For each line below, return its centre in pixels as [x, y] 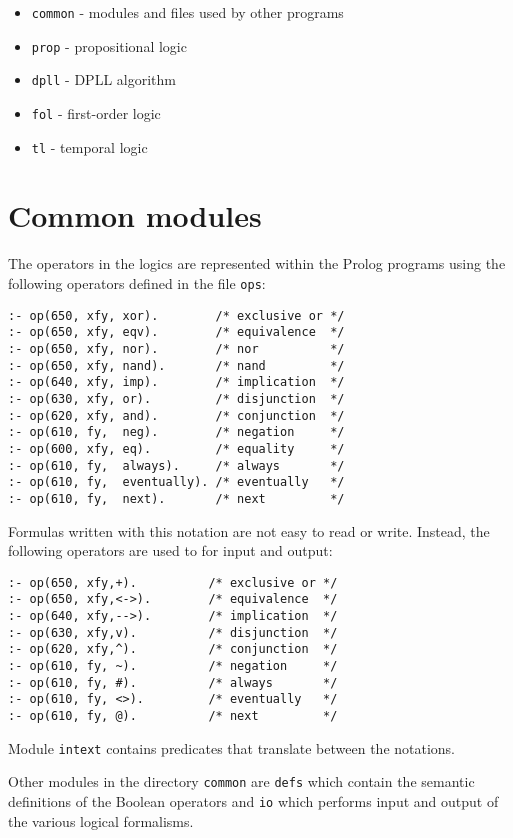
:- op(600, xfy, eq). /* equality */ [176, 448]
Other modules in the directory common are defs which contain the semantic [241, 781]
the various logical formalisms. [101, 820]
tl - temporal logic [89, 146]
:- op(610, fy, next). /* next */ [176, 498]
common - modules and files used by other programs [187, 12]
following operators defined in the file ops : [137, 283]
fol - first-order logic [96, 112]
